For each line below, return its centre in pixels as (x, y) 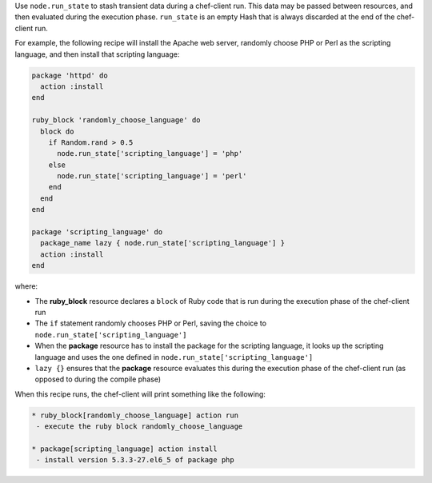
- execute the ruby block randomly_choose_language (140, 427)
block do (57, 131)
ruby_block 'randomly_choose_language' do (116, 120)
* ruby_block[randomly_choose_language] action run (135, 415)
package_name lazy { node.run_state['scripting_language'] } (163, 243)
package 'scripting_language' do (97, 232)
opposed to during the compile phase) (98, 379)
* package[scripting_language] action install (124, 449)
